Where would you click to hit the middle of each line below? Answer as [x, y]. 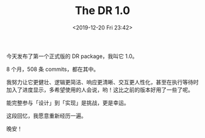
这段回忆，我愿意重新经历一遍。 [46, 115]
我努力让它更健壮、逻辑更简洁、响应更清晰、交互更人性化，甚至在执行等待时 [103, 82]
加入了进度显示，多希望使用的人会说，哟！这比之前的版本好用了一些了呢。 [100, 90]
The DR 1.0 [103, 11]
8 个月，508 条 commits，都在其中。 [53, 69]
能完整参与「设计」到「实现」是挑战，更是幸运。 [68, 103]
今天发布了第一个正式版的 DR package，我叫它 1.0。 [72, 56]
